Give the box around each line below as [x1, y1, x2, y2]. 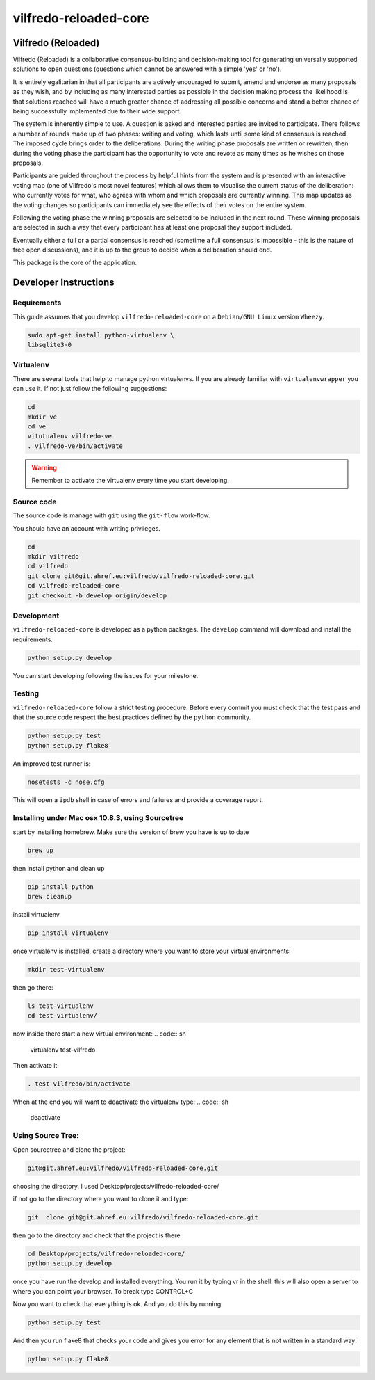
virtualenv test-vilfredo [30, 1045, 96, 1054]
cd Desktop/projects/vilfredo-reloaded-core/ [27, 1249, 185, 1258]
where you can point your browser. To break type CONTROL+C [12, 1287, 194, 1295]
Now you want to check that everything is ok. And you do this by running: [12, 1300, 224, 1308]
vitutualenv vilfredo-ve [27, 432, 112, 440]
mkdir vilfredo [27, 552, 79, 560]
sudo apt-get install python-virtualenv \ [27, 331, 174, 339]
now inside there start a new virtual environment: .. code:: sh [12, 1029, 187, 1038]
